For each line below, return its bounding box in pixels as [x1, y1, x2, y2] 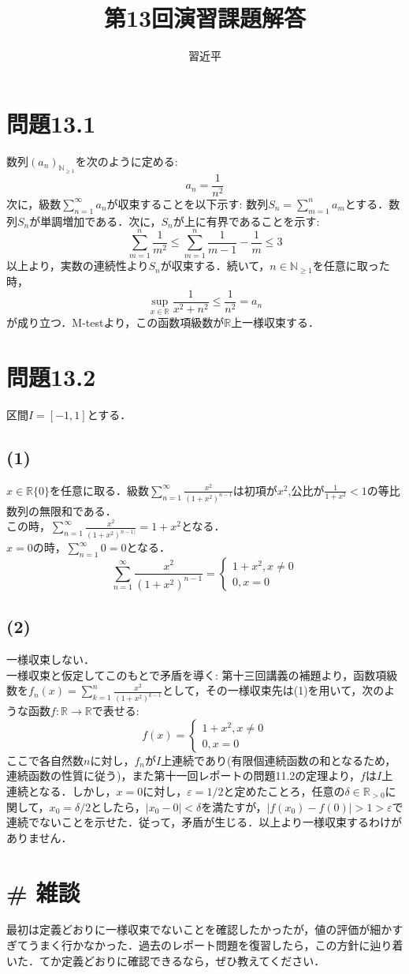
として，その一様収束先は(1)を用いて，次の [162, 682, 385, 699]
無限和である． [39, 502, 117, 519]
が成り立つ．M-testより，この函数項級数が [6, 314, 225, 331]
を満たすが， [201, 798, 267, 815]
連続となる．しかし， [6, 782, 117, 799]
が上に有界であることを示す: [173, 212, 320, 229]
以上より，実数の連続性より [6, 257, 149, 274]
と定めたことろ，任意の [223, 782, 345, 799]
